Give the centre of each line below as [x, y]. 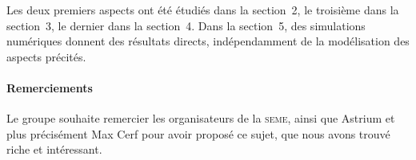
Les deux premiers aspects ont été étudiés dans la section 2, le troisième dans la [203, 10]
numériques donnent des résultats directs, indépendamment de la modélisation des [208, 41]
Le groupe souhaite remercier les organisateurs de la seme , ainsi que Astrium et [201, 118]
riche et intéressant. [54, 149]
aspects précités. [46, 56]
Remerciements [50, 87]
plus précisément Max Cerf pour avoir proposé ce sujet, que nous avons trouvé [198, 133]
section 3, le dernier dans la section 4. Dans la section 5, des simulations [186, 25]
